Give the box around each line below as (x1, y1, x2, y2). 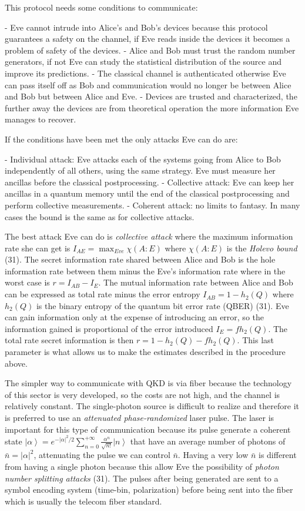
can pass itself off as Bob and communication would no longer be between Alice (5, 78, 291, 91)
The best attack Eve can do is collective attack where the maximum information (5, 230, 293, 243)
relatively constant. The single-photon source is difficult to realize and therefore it (5, 400, 299, 412)
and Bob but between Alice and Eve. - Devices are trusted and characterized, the (5, 90, 297, 102)
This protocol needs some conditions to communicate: (5, 1, 198, 13)
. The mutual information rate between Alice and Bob (98, 276, 293, 288)
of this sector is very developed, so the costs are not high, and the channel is (5, 388, 280, 400)
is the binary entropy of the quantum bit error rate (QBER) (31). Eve (36, 299, 289, 311)
